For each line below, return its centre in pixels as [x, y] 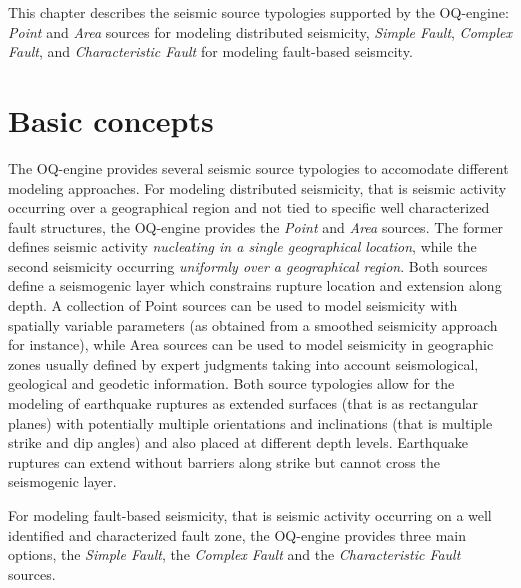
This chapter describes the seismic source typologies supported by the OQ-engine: [258, 12]
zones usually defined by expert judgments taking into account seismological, [243, 363]
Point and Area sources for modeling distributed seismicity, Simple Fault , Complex [260, 31]
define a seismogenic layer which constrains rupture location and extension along [255, 285]
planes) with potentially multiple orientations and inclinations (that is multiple [250, 422]
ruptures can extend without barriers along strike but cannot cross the [224, 461]
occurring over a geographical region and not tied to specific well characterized [249, 207]
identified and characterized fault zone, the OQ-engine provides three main [237, 534]
